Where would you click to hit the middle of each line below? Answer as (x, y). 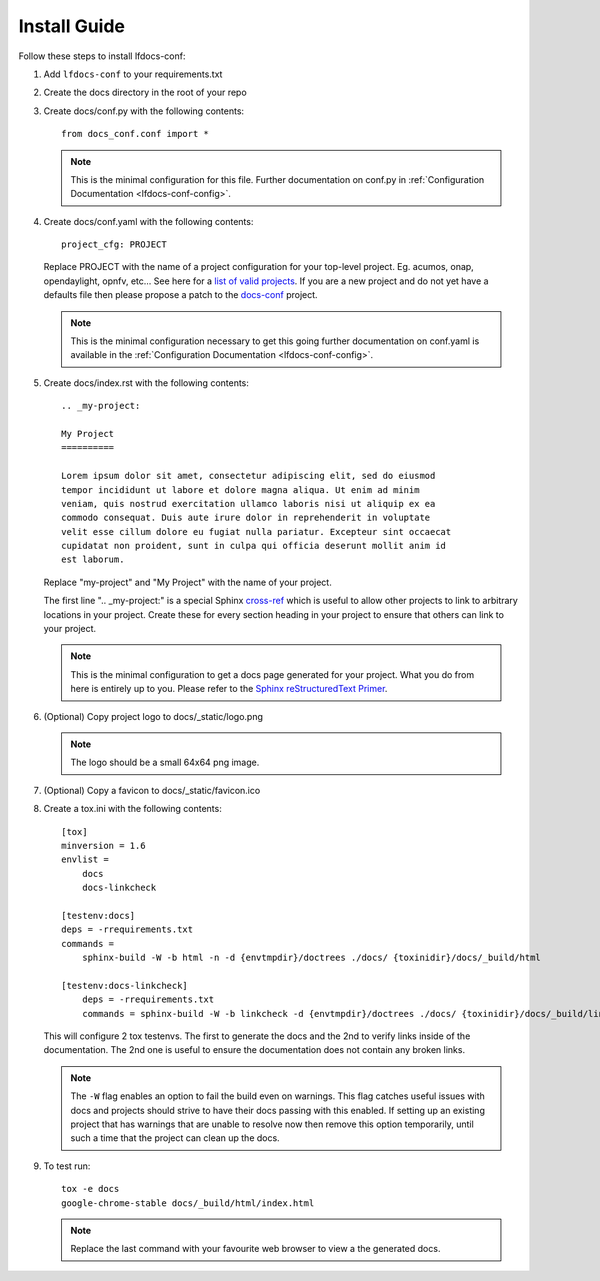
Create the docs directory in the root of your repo (145, 92)
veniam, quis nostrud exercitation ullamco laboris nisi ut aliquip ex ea (248, 503)
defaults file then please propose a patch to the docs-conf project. (181, 295)
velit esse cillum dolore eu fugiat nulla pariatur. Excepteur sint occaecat (256, 531)
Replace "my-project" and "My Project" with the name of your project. (187, 582)
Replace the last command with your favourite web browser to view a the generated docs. (255, 1249)
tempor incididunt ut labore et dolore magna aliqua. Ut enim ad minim (240, 489)
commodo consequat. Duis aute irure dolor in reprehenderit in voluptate (246, 518)
